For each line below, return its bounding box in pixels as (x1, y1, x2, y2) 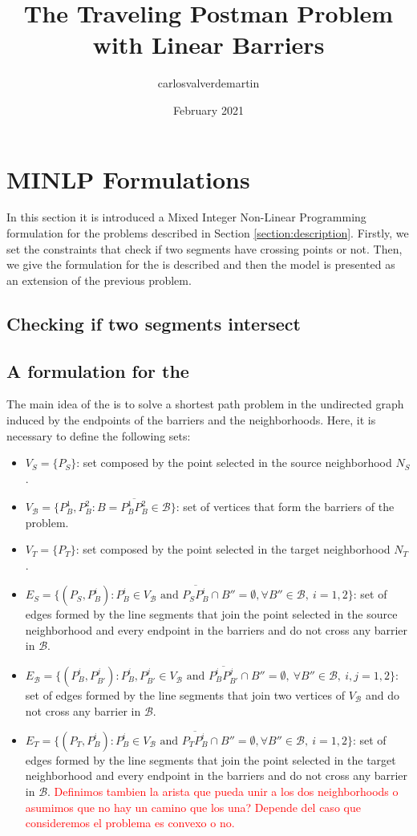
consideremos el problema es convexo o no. (25, 814, 235, 831)
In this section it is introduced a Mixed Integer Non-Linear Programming (6, 209, 366, 225)
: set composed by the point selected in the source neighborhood (76, 454, 392, 471)
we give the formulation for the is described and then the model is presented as (6, 256, 395, 273)
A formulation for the (6, 358, 189, 383)
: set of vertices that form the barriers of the (176, 498, 395, 515)
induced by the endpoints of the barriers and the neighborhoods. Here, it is (6, 411, 376, 428)
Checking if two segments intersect (6, 310, 301, 335)
